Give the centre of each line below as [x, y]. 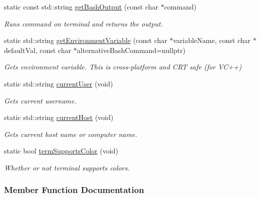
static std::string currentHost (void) [59, 117]
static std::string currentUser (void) [59, 83]
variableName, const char [212, 40]
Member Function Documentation [74, 190]
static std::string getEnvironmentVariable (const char [86, 40]
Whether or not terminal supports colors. [67, 167]
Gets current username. [40, 100]
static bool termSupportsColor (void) [61, 151]
